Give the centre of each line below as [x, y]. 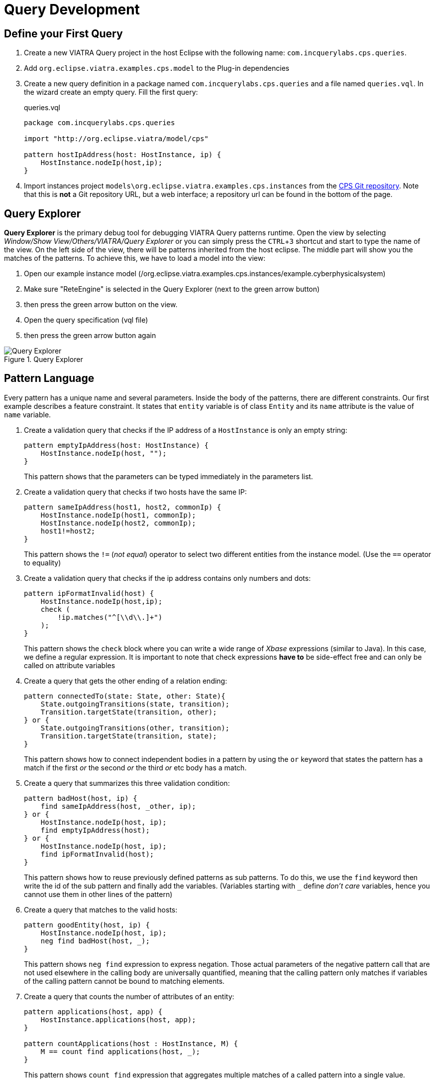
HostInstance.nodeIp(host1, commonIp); [118, 515]
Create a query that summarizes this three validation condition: [127, 783]
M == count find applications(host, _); [120, 1051]
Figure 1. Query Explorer [44, 360]
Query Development [72, 9]
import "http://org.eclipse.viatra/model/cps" [116, 139]
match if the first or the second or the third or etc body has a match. [135, 767]
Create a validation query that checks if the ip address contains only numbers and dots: [167, 578]
